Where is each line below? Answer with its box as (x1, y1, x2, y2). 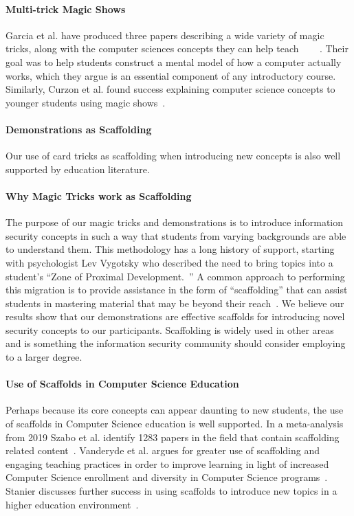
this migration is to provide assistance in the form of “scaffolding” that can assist (5, 282, 348, 297)
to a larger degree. (5, 350, 82, 364)
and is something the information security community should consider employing (5, 336, 346, 350)
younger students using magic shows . (5, 95, 166, 109)
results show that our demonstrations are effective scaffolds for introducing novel (5, 309, 345, 324)
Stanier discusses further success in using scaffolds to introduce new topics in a (5, 484, 338, 498)
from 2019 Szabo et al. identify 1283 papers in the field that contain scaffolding (5, 429, 340, 444)
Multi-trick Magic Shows (5, 1, 126, 16)
